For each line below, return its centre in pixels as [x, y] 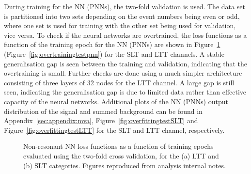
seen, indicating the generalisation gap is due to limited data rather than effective [125, 92]
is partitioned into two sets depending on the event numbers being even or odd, [122, 16]
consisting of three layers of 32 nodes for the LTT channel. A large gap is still [119, 82]
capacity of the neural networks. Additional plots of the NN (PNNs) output [116, 101]
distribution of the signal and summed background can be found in [103, 111]
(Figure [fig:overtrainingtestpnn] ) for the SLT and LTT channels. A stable [114, 54]
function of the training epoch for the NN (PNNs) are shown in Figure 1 [112, 44]
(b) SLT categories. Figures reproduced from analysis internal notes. [125, 165]
